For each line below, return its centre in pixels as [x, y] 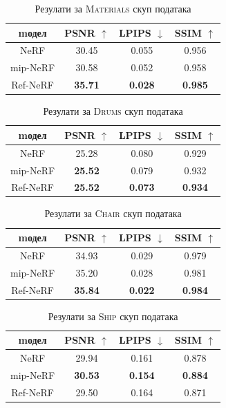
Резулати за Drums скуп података [113, 111]
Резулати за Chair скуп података [113, 213]
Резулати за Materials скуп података [113, 8]
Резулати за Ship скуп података [113, 316]
